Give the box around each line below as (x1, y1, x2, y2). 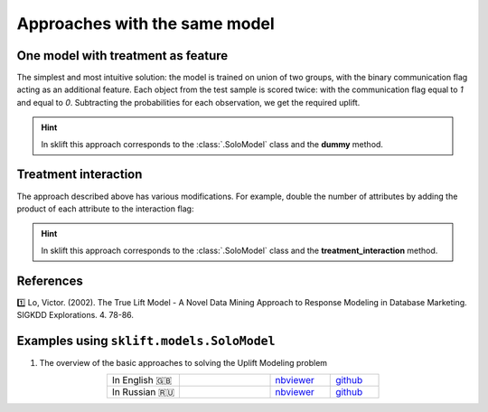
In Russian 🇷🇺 (111, 386, 175, 398)
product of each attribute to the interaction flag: (16, 203, 194, 214)
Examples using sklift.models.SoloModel (16, 332, 276, 348)
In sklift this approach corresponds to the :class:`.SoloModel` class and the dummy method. (41, 138, 384, 149)
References (16, 273, 83, 288)
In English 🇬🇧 (111, 374, 173, 387)
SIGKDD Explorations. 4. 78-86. (16, 310, 135, 320)
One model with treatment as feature (16, 48, 229, 63)
